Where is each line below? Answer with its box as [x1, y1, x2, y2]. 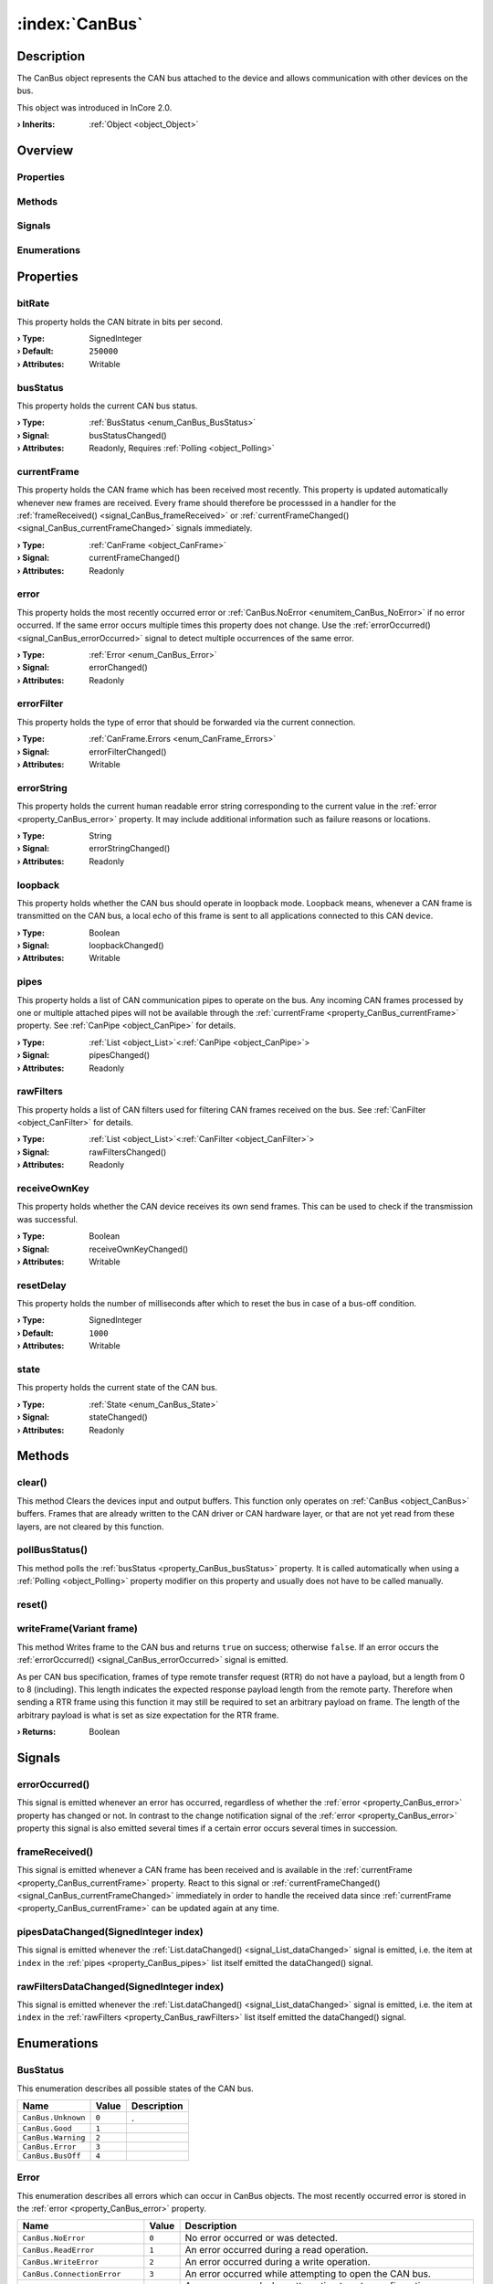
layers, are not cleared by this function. [16, 1521, 164, 1532]
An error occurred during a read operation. [184, 2244, 369, 2257]
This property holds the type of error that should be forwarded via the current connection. [16, 716, 356, 727]
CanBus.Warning [22, 2132, 86, 2142]
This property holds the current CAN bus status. [16, 400, 198, 411]
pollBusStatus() [16, 1544, 89, 1557]
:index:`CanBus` [16, 14, 143, 34]
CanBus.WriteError [22, 2257, 100, 2267]
